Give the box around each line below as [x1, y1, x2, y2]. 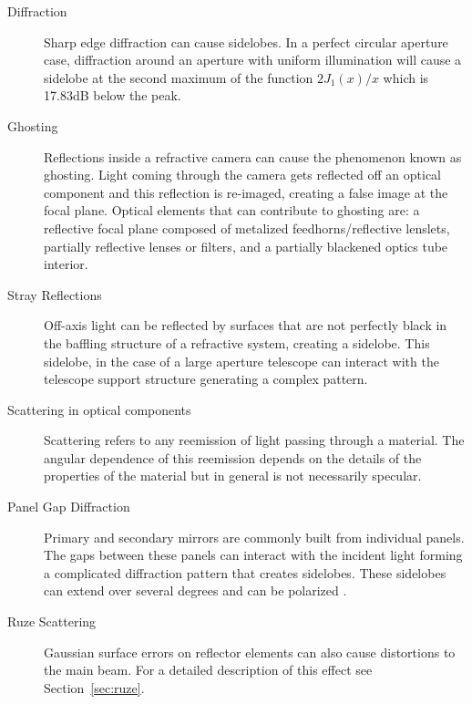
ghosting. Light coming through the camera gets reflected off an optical [44, 165, 442, 184]
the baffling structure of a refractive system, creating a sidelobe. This [44, 333, 430, 352]
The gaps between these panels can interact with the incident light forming [44, 545, 463, 564]
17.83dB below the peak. [44, 86, 181, 105]
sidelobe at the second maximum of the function [44, 67, 313, 87]
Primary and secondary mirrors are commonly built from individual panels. [44, 527, 465, 546]
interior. [44, 254, 88, 274]
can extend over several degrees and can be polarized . [44, 581, 347, 600]
